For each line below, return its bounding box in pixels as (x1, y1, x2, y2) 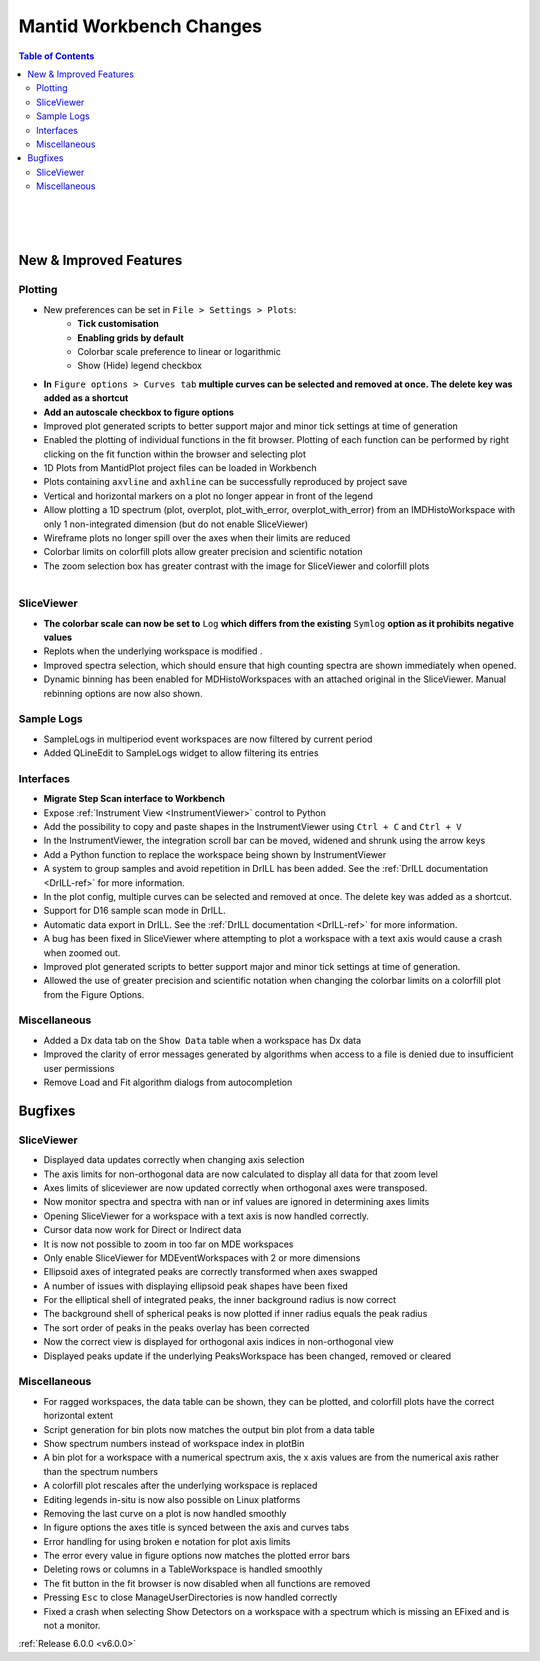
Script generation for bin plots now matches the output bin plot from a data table (43, 1423, 375, 1435)
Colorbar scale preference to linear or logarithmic (77, 345, 282, 357)
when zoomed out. (43, 946, 121, 959)
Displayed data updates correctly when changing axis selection (43, 1154, 305, 1166)
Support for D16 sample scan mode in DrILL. (43, 905, 226, 917)
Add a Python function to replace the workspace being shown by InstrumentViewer (43, 848, 387, 860)
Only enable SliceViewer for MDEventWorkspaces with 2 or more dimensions (43, 1251, 361, 1264)
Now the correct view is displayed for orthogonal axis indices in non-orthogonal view (43, 1336, 394, 1348)
